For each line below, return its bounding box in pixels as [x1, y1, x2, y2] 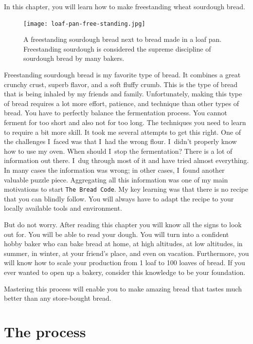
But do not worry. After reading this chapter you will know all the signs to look [4, 219, 242, 229]
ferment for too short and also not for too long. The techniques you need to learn [4, 117, 246, 127]
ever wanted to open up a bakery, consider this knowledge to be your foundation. [4, 267, 246, 277]
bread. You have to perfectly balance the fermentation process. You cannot [4, 108, 227, 118]
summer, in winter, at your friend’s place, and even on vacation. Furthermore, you [4, 248, 249, 258]
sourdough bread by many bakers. [23, 53, 125, 63]
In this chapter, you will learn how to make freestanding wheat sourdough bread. [4, 1, 245, 11]
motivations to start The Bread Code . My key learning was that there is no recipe [4, 184, 249, 194]
